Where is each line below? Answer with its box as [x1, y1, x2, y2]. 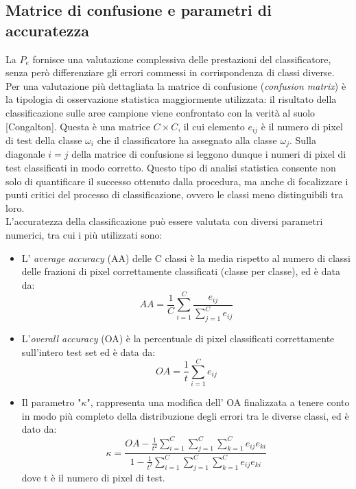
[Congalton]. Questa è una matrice [5, 119, 150, 133]
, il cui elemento [178, 119, 245, 133]
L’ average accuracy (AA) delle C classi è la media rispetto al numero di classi [21, 250, 351, 265]
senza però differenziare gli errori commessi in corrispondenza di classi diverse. [5, 65, 335, 80]
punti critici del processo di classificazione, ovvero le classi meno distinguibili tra [5, 187, 344, 202]
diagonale [5, 147, 45, 161]
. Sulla [289, 133, 316, 147]
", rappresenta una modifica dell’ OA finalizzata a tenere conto [86, 395, 350, 409]
